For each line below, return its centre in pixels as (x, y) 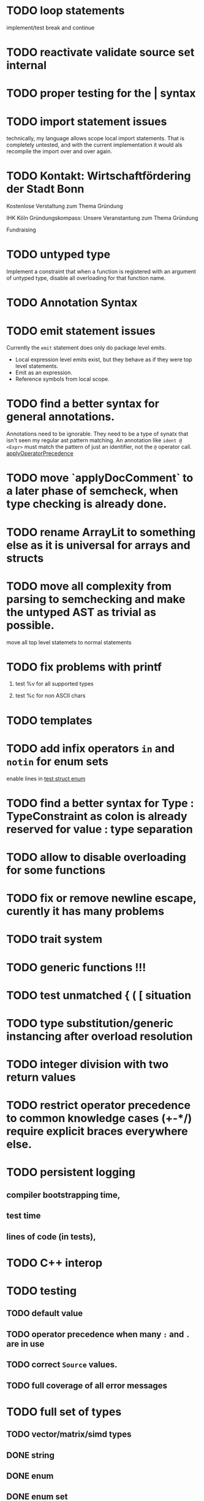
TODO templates (49, 720)
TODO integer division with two (88, 1065)
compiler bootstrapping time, (63, 1195)
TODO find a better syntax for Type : (100, 803)
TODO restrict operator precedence (99, 1105)
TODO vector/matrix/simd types (69, 1435)
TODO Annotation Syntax (72, 303)
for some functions (56, 870)
